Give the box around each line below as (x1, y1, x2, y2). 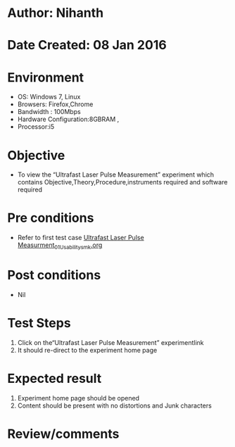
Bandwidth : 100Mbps (17, 108, 81, 116)
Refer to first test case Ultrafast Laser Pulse (17, 234, 144, 242)
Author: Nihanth (7, 5, 104, 21)
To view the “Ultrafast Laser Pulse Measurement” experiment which (17, 170, 215, 179)
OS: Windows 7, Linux (17, 93, 81, 101)
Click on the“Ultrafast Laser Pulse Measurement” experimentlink (17, 338, 204, 346)
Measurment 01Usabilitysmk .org (17, 241, 103, 251)
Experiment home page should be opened (17, 394, 139, 402)
